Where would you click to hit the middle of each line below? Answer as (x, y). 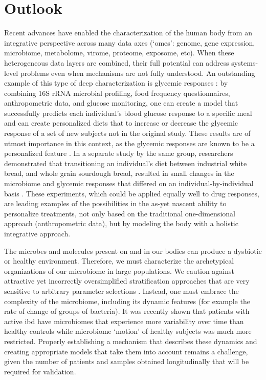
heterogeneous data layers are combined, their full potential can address (117, 62)
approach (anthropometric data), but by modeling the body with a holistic (121, 223)
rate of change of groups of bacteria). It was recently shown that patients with (127, 311)
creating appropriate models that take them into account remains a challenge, (126, 351)
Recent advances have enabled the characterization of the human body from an (128, 33)
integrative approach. (37, 233)
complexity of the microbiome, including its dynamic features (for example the (127, 301)
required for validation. (40, 371)
